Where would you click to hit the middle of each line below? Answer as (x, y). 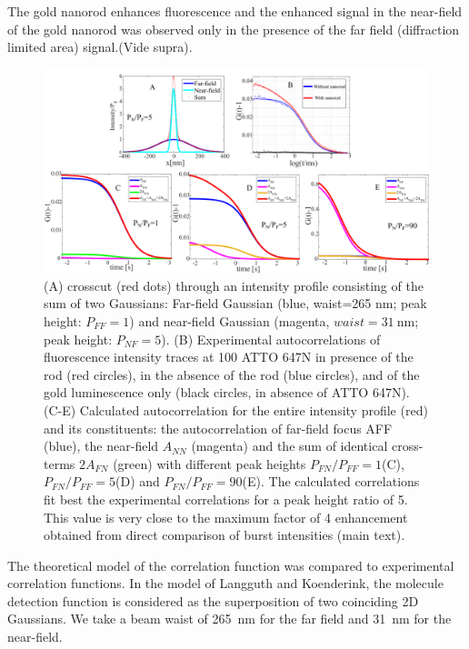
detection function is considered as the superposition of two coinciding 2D (213, 600)
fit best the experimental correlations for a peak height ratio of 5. (226, 499)
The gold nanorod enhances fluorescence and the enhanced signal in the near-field (235, 11)
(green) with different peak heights (210, 463)
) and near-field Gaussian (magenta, (230, 320)
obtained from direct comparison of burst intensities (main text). (225, 535)
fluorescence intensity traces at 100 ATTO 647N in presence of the (229, 357)
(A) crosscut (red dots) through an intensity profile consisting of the (234, 285)
